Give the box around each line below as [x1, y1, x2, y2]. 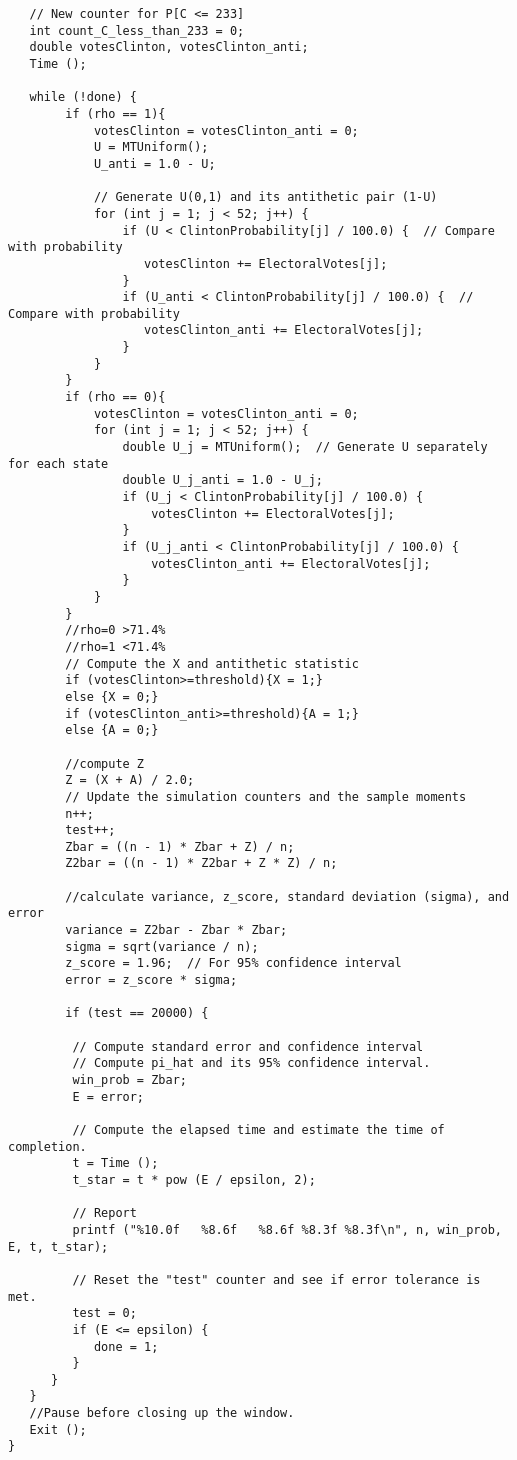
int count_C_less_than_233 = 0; [29, 23, 245, 38]
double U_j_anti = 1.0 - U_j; [122, 473, 323, 488]
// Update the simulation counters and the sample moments [65, 789, 467, 804]
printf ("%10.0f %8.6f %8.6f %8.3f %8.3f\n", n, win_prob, [72, 1222, 502, 1237]
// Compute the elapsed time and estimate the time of [72, 1122, 445, 1137]
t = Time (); [72, 1156, 159, 1171]
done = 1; [93, 1339, 159, 1354]
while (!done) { [29, 90, 137, 105]
